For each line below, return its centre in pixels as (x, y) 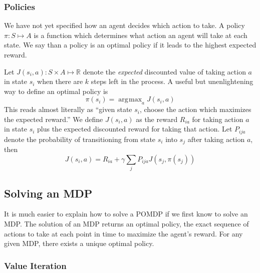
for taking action (218, 119)
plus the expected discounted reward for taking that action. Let (135, 129)
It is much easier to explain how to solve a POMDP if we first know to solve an (126, 214)
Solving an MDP (48, 193)
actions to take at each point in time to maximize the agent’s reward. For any (123, 233)
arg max (130, 100)
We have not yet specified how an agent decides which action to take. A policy (124, 25)
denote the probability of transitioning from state (80, 139)
